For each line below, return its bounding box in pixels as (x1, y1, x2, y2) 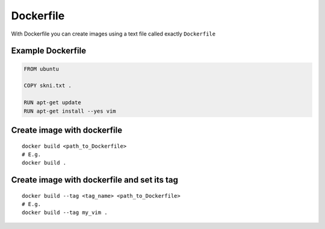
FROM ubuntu (23, 65, 60, 72)
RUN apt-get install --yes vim (23, 107, 117, 114)
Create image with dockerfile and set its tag (11, 175, 179, 185)
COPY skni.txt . (23, 82, 72, 89)
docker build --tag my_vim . (22, 209, 108, 216)
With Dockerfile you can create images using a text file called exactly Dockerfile (11, 30, 216, 37)
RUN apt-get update (23, 99, 81, 106)
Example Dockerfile (11, 46, 87, 56)
